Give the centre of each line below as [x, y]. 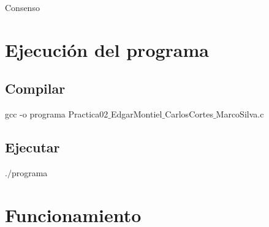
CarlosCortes [189, 114]
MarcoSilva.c [240, 114]
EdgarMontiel [136, 114]
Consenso [22, 7]
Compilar [35, 88]
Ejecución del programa [107, 49]
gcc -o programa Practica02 [57, 114]
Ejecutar [32, 147]
